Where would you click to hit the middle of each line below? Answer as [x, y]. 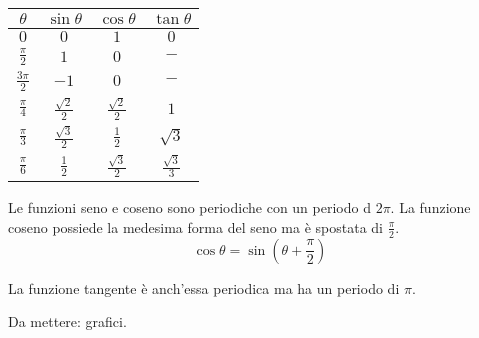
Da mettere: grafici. [67, 321]
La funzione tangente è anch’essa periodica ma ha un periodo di [204, 287]
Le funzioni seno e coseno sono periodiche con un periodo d [189, 207]
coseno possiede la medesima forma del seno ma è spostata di [196, 226]
